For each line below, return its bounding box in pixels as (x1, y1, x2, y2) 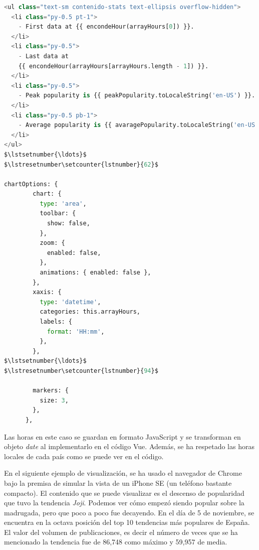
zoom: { (40, 239, 65, 247)
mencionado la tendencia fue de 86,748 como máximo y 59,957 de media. (4, 536, 227, 547)
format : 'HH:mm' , (47, 328, 105, 335)
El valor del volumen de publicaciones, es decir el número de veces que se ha (4, 526, 238, 537)
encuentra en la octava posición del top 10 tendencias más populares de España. (4, 517, 250, 527)
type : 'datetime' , (40, 298, 101, 306)
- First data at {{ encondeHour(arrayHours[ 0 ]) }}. (18, 23, 194, 31)
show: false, (47, 220, 90, 227)
